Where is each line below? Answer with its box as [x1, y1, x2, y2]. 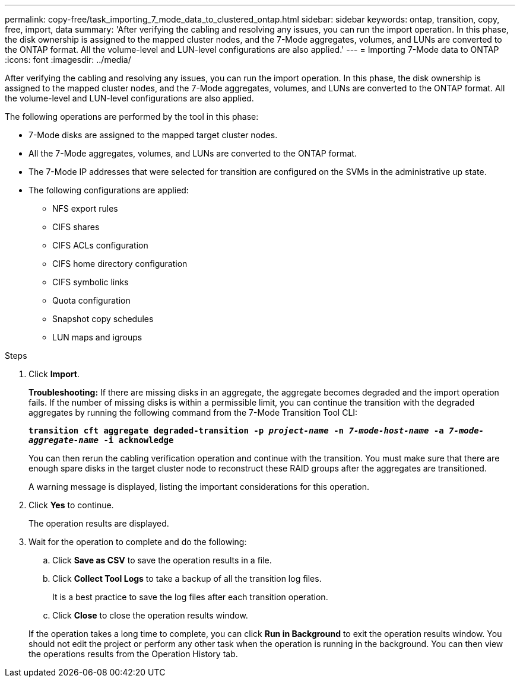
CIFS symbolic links [52, 277, 129, 287]
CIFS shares [52, 222, 100, 232]
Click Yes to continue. [28, 500, 114, 510]
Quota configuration [52, 295, 131, 305]
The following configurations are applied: [28, 185, 189, 195]
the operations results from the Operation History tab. [28, 649, 238, 659]
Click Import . [28, 369, 80, 379]
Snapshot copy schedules [52, 314, 154, 324]
